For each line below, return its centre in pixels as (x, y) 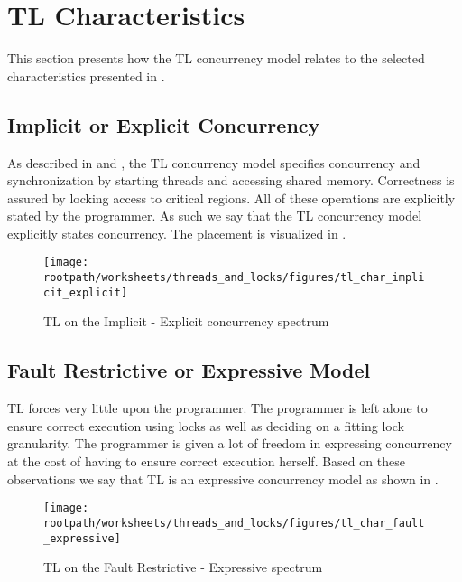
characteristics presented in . (86, 75)
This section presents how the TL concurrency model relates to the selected (216, 58)
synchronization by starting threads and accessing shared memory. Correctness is (231, 180)
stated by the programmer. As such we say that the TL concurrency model (215, 216)
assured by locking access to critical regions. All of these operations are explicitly (231, 197)
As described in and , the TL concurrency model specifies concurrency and (214, 162)
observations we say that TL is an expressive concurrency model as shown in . (223, 479)
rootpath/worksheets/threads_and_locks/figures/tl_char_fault (234, 523)
